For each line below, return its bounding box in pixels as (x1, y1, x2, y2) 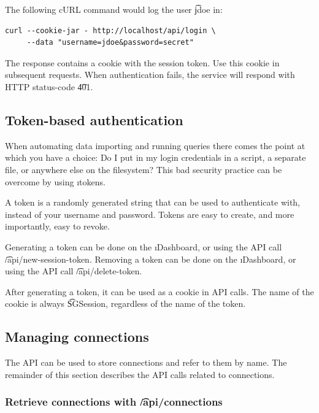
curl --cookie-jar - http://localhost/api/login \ (5, 26, 216, 35)
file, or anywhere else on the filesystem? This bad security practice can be (5, 163, 282, 176)
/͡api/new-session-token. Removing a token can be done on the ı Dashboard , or (5, 252, 296, 265)
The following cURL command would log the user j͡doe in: (5, 3, 223, 15)
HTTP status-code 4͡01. (5, 80, 93, 93)
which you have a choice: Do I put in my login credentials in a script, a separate (5, 151, 306, 164)
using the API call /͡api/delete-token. (5, 264, 142, 277)
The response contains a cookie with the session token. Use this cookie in (5, 56, 280, 69)
